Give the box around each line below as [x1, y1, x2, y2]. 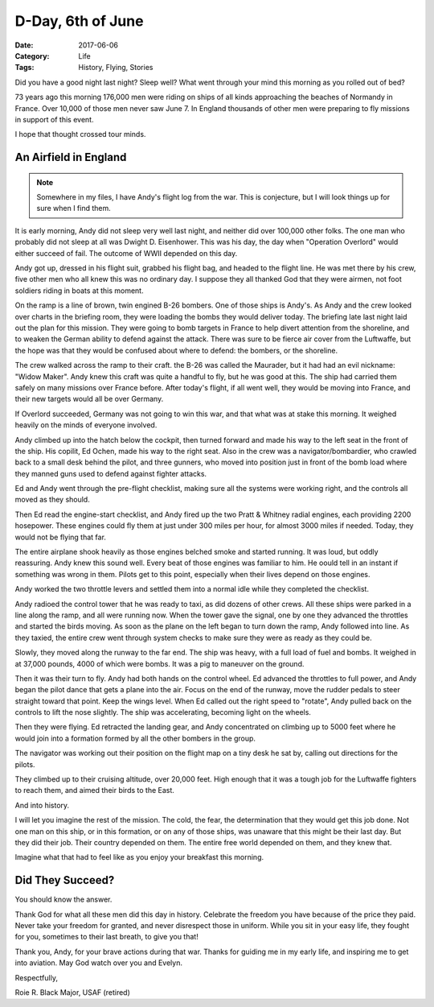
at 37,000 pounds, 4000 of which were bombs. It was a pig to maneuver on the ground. [14, 658, 305, 668]
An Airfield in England [14, 151, 127, 164]
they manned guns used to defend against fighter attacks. [14, 468, 207, 478]
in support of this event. [14, 114, 94, 124]
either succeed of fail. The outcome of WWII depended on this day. [14, 248, 238, 258]
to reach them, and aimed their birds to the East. [14, 786, 174, 795]
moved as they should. [14, 495, 90, 505]
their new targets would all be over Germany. [14, 394, 164, 404]
